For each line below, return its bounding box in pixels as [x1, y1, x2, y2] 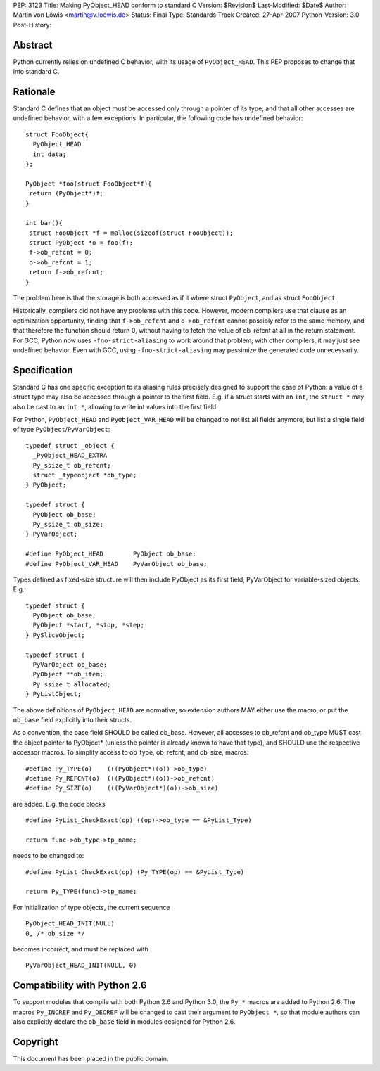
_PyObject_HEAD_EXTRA [32, 451, 108, 460]
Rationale [13, 85, 56, 98]
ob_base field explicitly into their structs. [13, 715, 132, 724]
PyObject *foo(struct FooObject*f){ [25, 179, 152, 188]
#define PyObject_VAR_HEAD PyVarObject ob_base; [25, 560, 208, 567]
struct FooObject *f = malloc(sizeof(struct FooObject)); [29, 229, 234, 237]
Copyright [13, 1036, 59, 1048]
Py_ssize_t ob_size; [32, 520, 104, 528]
